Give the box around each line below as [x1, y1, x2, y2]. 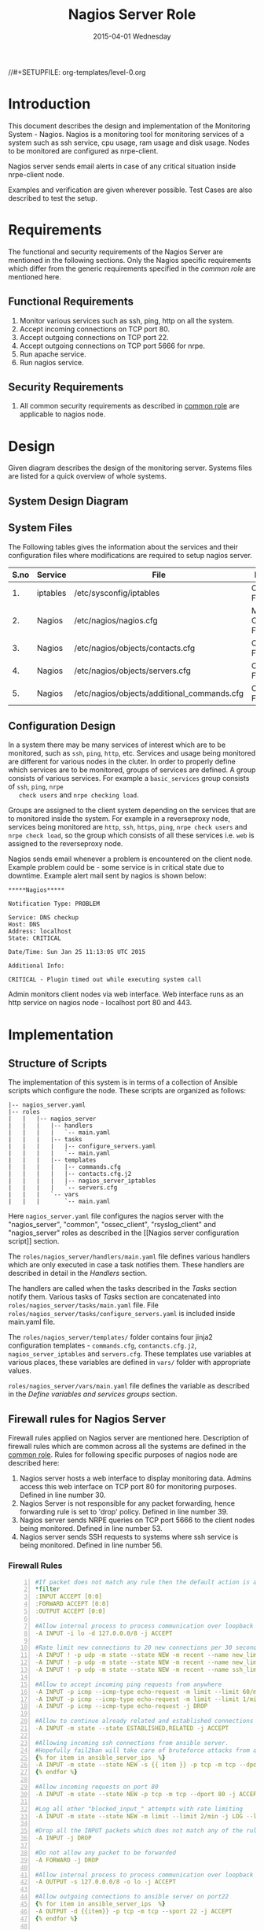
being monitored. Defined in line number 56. [19, 1540, 163, 1550]
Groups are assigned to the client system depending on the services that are [8, 805, 256, 815]
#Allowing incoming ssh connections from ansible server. [35, 1739, 229, 1747]
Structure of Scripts [8, 1056, 108, 1070]
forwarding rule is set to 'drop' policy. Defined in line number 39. [19, 1507, 229, 1517]
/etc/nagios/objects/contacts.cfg [74, 642, 196, 653]
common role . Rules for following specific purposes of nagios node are [8, 1450, 238, 1459]
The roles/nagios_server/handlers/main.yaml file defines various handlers [8, 1252, 251, 1261]
